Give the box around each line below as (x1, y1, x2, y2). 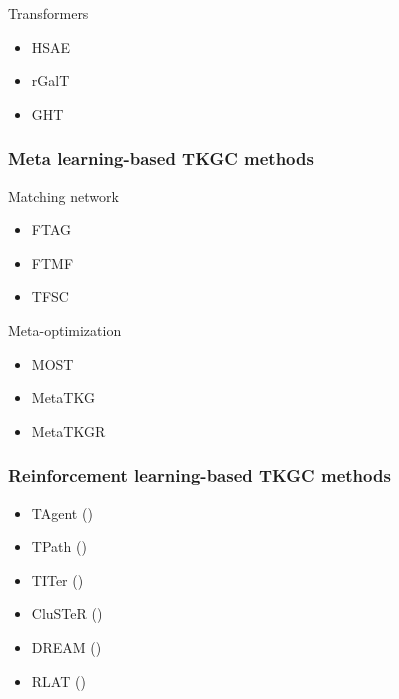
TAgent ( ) (31, 502, 93, 523)
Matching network (8, 185, 119, 206)
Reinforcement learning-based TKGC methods (8, 463, 391, 488)
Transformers (8, 3, 89, 23)
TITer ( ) (31, 569, 84, 590)
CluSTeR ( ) (31, 603, 103, 624)
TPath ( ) (31, 536, 87, 557)
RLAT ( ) (31, 670, 86, 691)
